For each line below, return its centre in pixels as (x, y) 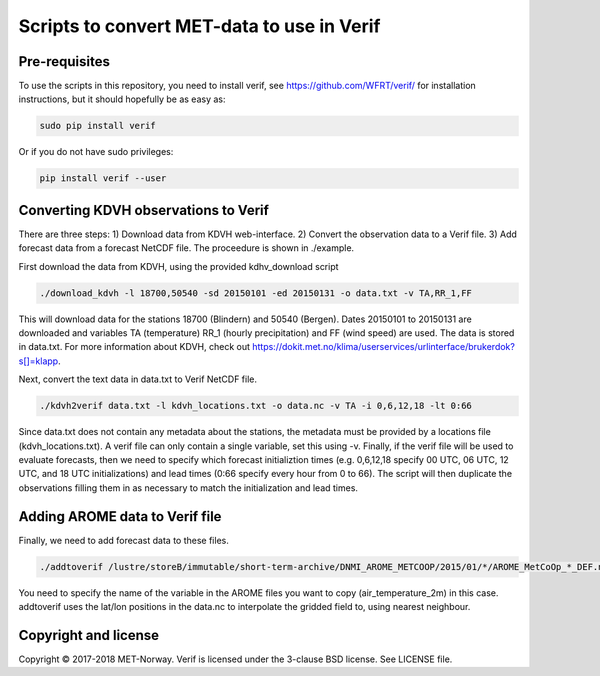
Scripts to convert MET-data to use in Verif (199, 26)
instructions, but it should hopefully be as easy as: (122, 99)
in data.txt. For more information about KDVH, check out (134, 347)
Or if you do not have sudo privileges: (96, 152)
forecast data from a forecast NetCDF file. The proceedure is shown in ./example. (186, 248)
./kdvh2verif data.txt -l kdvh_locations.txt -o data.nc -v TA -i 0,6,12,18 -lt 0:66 (255, 406)
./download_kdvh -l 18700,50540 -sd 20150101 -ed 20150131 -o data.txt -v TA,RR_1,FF (255, 293)
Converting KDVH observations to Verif (144, 210)
